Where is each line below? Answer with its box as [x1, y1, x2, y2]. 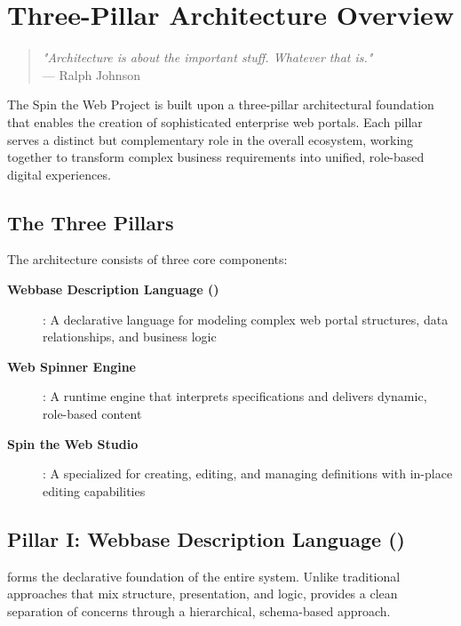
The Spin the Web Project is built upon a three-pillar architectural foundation [7, 95, 434, 114]
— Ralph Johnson [42, 65, 140, 84]
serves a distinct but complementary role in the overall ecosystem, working [7, 130, 414, 148]
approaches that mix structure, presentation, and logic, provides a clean [7, 584, 398, 603]
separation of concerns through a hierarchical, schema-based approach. [7, 601, 391, 620]
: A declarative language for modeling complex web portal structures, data [43, 309, 449, 328]
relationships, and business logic [43, 327, 217, 346]
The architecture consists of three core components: [7, 250, 288, 269]
